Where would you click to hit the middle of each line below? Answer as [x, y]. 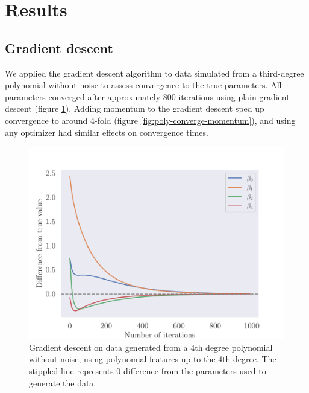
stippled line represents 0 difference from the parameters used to [148, 370]
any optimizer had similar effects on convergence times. [107, 132]
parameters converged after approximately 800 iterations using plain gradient [147, 96]
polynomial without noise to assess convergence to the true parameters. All [143, 85]
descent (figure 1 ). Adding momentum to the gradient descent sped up [135, 108]
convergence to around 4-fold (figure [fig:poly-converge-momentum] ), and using [150, 120]
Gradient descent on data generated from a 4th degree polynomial [151, 347]
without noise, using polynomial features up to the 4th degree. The [153, 359]
